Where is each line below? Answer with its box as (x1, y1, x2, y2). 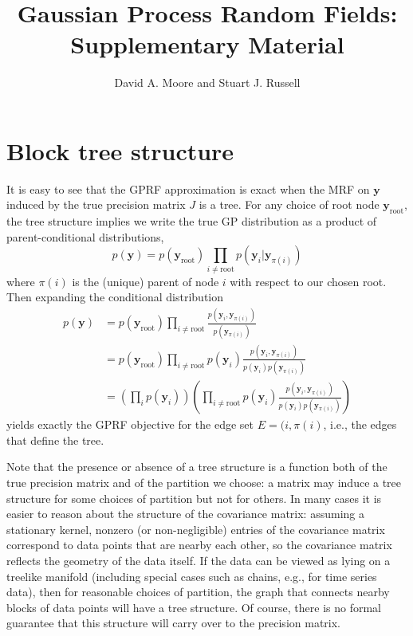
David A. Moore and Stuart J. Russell (114, 74, 301, 91)
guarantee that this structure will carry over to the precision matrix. (6, 614, 340, 631)
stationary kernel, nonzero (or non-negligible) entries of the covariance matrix (6, 520, 385, 537)
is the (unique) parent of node (72, 273, 219, 289)
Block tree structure (6, 134, 234, 167)
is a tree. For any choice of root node (199, 196, 380, 213)
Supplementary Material (70, 28, 344, 61)
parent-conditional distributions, (6, 228, 164, 245)
